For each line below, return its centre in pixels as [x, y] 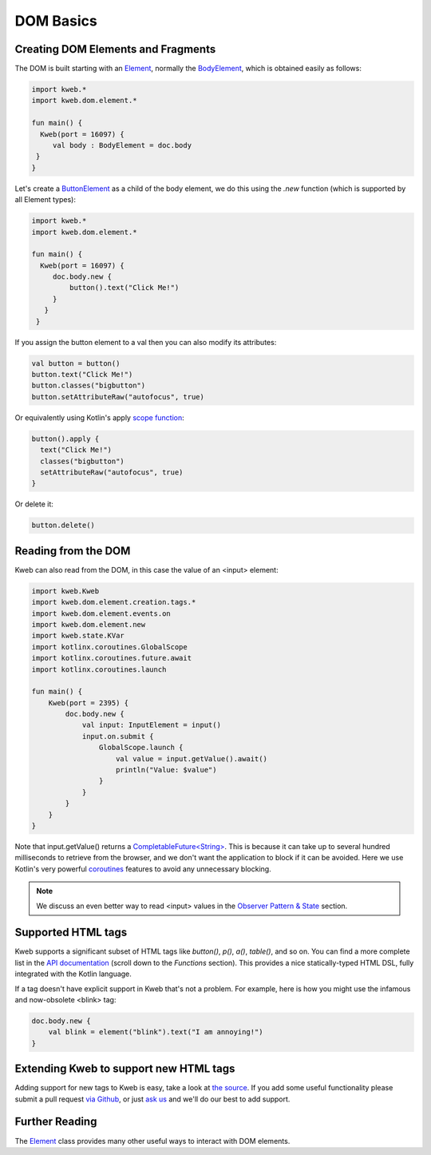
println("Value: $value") [166, 770]
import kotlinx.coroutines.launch [99, 669]
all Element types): [45, 200]
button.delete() [63, 526]
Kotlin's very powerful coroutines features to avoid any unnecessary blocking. [143, 869]
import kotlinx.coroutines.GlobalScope [109, 647]
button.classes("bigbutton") [89, 386]
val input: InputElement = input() [151, 725]
